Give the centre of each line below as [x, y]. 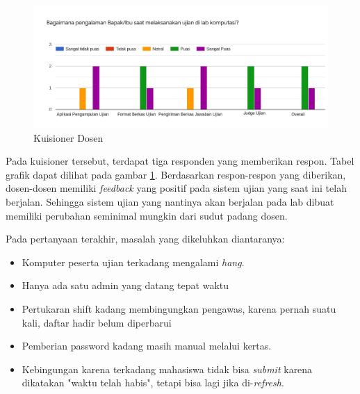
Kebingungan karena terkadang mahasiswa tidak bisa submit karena [167, 369]
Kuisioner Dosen [68, 137]
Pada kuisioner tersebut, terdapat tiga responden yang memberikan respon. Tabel [180, 161]
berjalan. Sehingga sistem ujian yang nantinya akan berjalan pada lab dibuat [170, 201]
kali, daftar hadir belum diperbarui [97, 322]
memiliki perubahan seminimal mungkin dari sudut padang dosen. [147, 215]
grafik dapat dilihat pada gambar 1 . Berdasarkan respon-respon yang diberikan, [176, 174]
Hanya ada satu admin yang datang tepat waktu [125, 285]
